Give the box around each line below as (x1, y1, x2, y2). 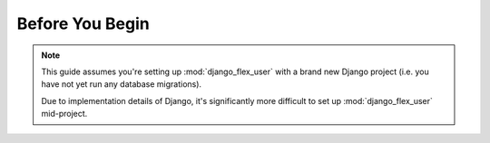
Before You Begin (16, 14, 150, 33)
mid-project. (41, 109, 88, 119)
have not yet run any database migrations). (41, 79, 202, 90)
